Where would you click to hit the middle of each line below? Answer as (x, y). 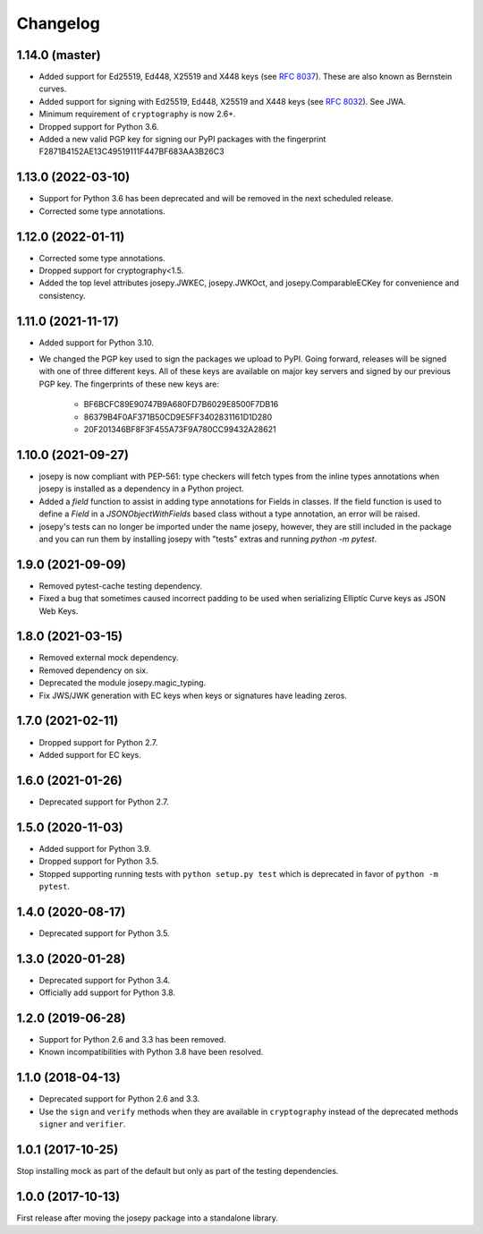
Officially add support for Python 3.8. (107, 992)
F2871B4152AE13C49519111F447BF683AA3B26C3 (131, 151)
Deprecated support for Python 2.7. (104, 802)
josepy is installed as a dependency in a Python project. (142, 489)
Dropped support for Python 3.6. (99, 126)
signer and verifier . (82, 1124)
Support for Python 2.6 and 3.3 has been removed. (133, 1040)
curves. (53, 89)
